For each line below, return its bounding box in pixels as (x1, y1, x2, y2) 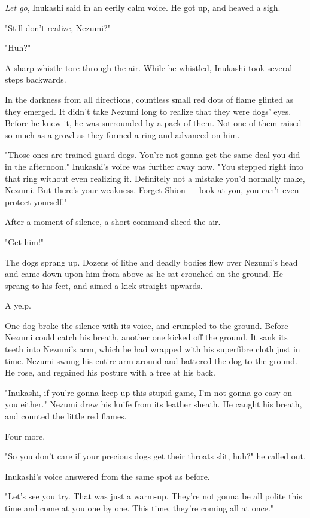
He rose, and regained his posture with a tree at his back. (5, 366, 216, 379)
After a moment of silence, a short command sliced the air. (5, 215, 221, 228)
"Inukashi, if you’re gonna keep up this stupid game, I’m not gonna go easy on (5, 386, 293, 398)
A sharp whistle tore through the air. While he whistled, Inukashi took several (5, 61, 293, 74)
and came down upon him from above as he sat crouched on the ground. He (5, 267, 283, 280)
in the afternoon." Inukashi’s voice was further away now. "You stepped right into (5, 160, 304, 172)
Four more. (5, 429, 45, 442)
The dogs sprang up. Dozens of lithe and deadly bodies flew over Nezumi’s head (5, 255, 298, 268)
